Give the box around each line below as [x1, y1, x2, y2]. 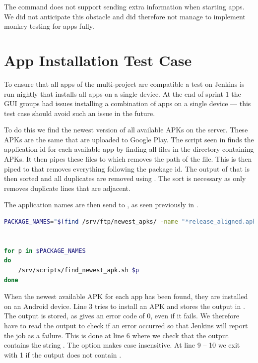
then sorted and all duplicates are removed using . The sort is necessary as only [4, 173, 246, 183]
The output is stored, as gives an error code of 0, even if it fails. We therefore [4, 310, 239, 321]
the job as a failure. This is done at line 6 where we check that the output [4, 330, 229, 340]
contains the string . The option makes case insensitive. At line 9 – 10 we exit [4, 340, 240, 350]
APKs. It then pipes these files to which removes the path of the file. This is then [4, 154, 252, 164]
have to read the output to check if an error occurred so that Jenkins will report [4, 320, 248, 330]
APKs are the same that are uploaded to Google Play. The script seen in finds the [4, 134, 254, 144]
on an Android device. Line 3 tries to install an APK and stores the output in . [4, 301, 245, 311]
